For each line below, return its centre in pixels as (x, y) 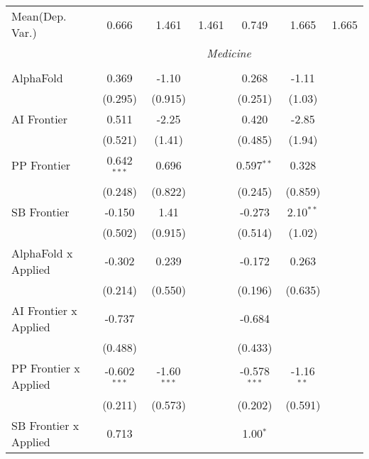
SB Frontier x (45, 425)
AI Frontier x (44, 310)
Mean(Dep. (39, 16)
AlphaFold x (42, 253)
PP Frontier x (46, 367)
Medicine (229, 53)
